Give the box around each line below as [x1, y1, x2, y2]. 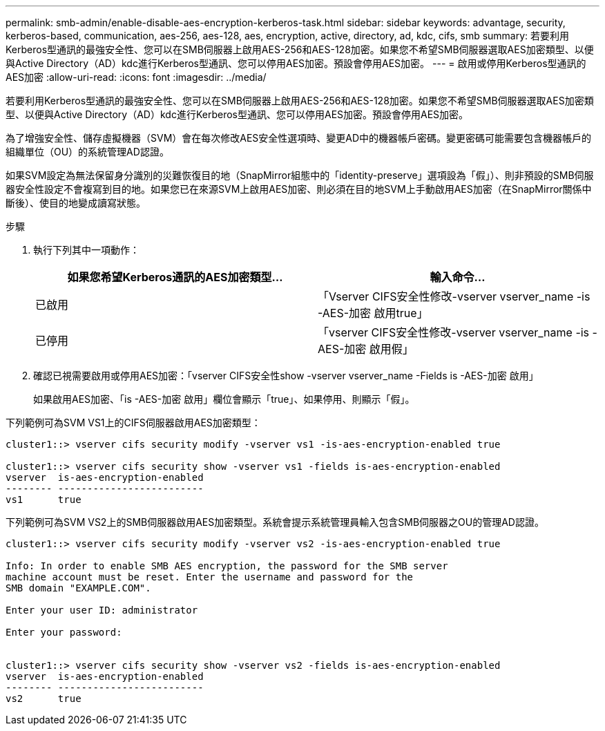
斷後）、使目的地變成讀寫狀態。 [6, 197, 146, 209]
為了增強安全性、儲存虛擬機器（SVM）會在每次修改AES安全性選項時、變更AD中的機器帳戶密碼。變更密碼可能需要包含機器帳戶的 [6, 132, 592, 144]
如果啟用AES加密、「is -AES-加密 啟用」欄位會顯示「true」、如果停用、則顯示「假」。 [33, 393, 415, 405]
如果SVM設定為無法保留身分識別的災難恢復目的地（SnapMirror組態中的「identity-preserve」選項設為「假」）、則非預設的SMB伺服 [6, 169, 594, 181]
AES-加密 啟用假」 [318, 342, 414, 356]
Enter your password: [6, 627, 122, 638]
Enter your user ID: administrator [6, 605, 198, 616]
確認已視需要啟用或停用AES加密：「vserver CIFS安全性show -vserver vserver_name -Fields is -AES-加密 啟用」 [33, 370, 539, 381]
